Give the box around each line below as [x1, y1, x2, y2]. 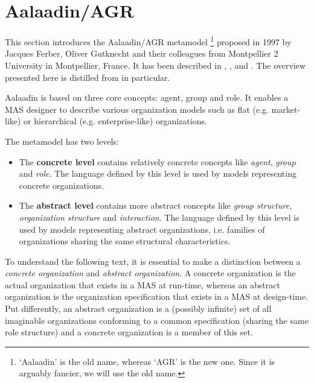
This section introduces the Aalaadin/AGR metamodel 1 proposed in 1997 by [5, 34, 292, 48]
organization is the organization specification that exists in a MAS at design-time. [5, 290, 309, 303]
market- [271, 103, 301, 115]
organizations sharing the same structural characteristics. [19, 235, 231, 247]
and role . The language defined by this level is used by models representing [19, 167, 296, 180]
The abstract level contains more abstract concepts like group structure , [19, 199, 292, 212]
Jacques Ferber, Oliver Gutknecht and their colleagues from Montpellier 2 [5, 47, 278, 60]
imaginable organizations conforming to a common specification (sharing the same [5, 314, 309, 326]
